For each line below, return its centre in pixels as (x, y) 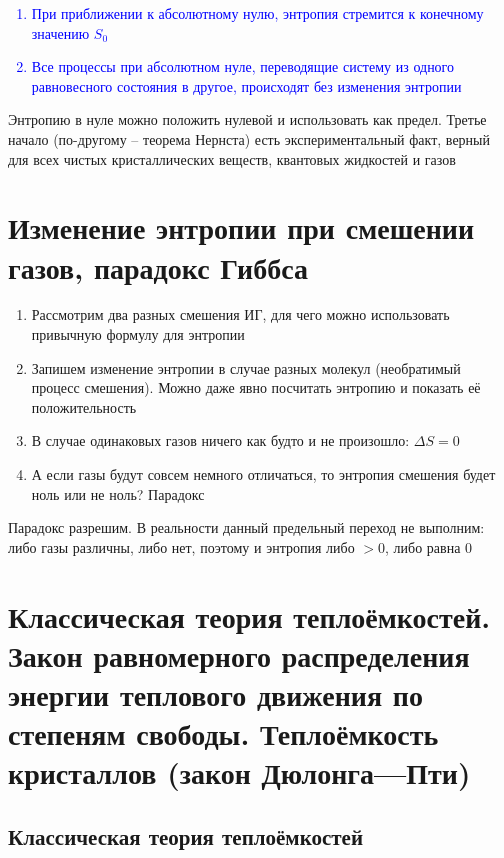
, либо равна (423, 546)
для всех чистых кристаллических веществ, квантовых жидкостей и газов (232, 158)
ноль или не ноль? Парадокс (118, 493)
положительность (84, 406)
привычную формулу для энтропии (138, 334)
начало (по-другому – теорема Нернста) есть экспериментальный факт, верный (249, 138)
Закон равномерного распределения (239, 654)
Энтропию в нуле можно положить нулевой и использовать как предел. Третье (247, 119)
